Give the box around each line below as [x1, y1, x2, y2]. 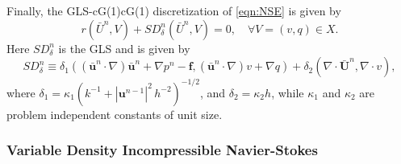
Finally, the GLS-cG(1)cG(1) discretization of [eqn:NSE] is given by [6, 2, 341, 18]
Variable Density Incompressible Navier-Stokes [6, 140, 318, 160]
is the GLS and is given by [58, 39, 190, 56]
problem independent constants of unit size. [6, 105, 223, 122]
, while [271, 84, 304, 100]
